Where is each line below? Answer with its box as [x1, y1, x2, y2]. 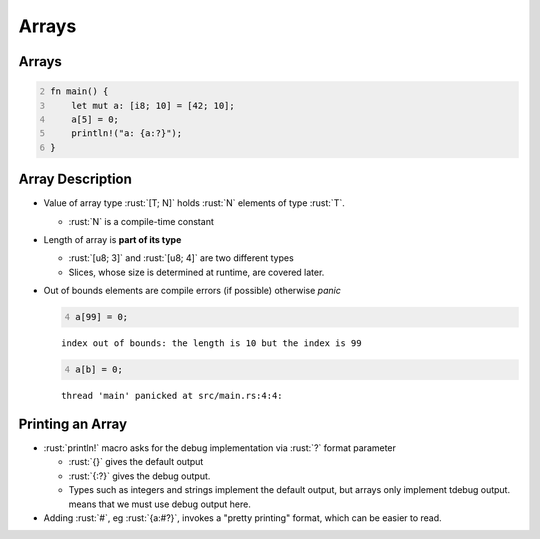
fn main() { [50, 86, 109, 97]
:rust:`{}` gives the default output [68, 456, 204, 468]
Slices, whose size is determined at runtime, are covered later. [68, 266, 325, 278]
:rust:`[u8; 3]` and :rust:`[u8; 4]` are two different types [68, 252, 294, 264]
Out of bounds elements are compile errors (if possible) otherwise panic [43, 285, 342, 297]
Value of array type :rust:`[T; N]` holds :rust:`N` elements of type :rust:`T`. [43, 197, 345, 209]
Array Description [18, 171, 132, 188]
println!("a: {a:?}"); [71, 128, 183, 139]
